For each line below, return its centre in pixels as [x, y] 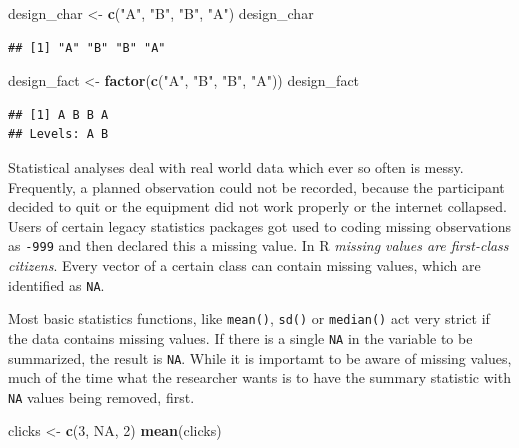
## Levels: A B [58, 134]
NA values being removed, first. [101, 396]
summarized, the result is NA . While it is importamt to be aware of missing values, [260, 357]
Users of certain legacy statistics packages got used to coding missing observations [259, 225]
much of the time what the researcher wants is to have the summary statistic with [259, 377]
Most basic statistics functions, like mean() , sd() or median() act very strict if [249, 318]
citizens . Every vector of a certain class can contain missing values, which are [244, 265]
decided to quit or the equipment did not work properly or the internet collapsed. [257, 206]
